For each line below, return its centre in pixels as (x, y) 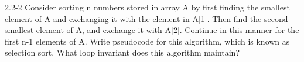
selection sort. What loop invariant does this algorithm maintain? (122, 52)
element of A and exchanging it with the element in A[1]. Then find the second (146, 18)
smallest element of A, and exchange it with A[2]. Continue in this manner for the (152, 30)
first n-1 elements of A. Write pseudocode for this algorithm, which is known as (147, 41)
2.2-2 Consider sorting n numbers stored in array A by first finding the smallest (147, 7)
